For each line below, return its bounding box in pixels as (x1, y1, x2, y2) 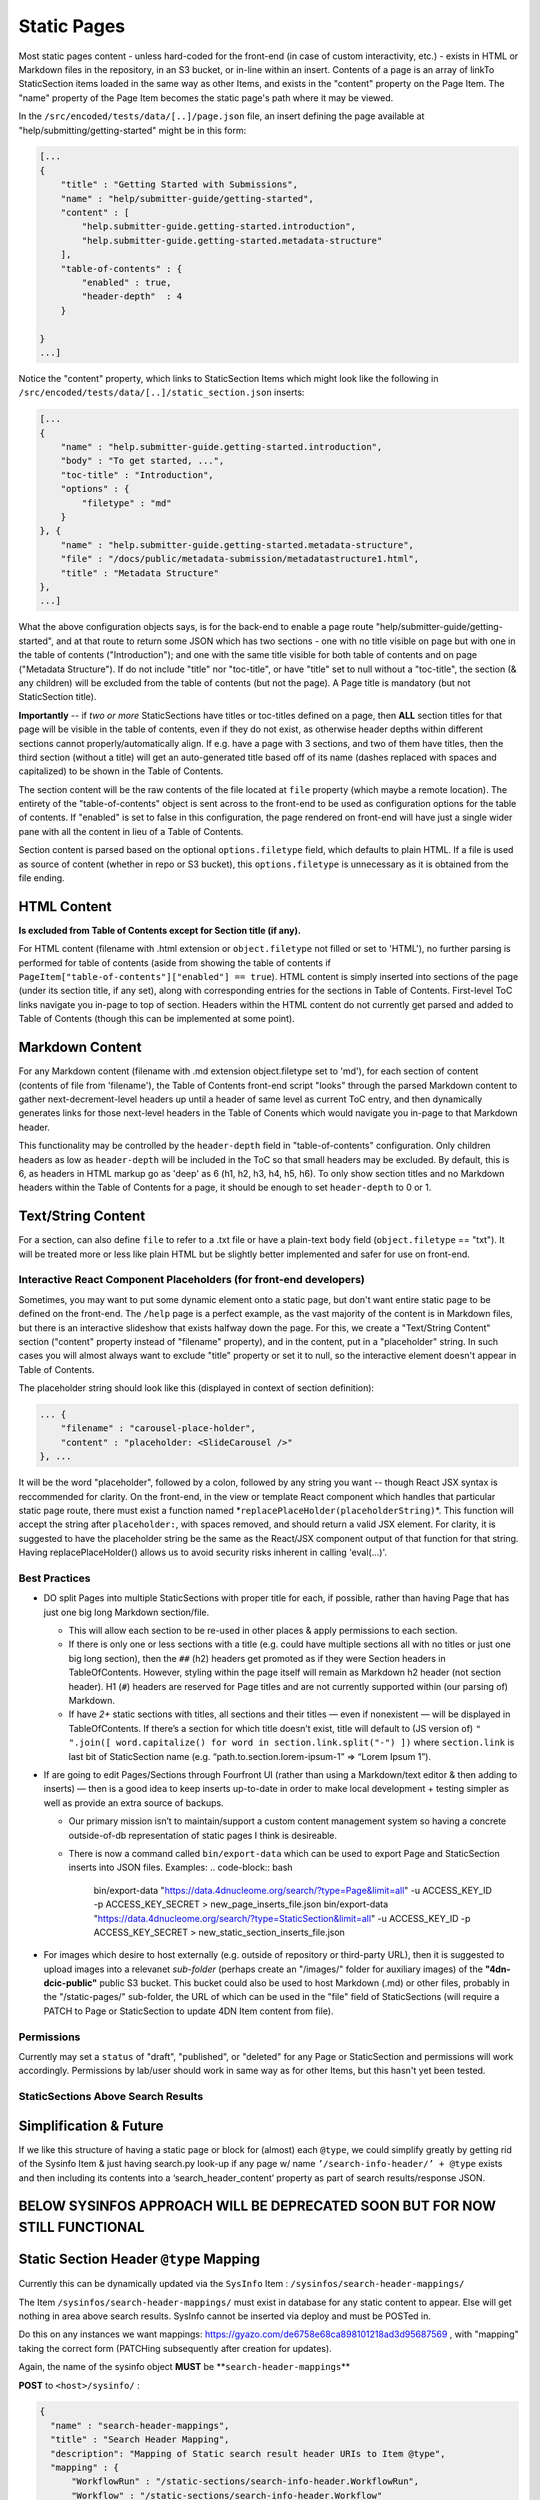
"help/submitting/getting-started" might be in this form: (18, 124, 247, 136)
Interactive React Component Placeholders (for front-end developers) (18, 1273, 365, 1287)
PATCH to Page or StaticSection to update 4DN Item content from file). (43, 2005, 334, 2017)
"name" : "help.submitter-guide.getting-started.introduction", (60, 441, 383, 453)
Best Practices (18, 1571, 91, 1585)
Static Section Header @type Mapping (18, 2251, 260, 2268)
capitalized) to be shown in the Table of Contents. (18, 765, 224, 777)
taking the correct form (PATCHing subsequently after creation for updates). (18, 2342, 332, 2354)
